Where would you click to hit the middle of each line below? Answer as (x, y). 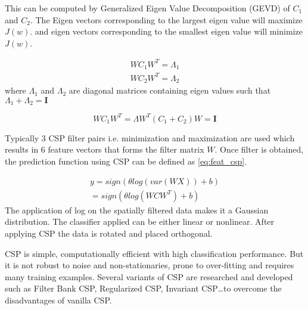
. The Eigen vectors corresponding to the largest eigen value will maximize (166, 19)
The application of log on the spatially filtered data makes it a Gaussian (137, 210)
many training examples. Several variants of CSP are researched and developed (149, 276)
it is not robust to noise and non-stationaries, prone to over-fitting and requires (150, 265)
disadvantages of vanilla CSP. (58, 300)
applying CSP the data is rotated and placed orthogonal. (109, 233)
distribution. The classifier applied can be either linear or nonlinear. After (140, 221)
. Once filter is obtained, (259, 149)
